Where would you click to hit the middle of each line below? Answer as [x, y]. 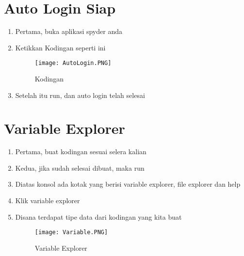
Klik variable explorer [48, 200]
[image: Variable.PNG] [71, 232]
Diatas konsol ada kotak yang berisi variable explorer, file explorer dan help [128, 184]
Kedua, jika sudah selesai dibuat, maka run [80, 168]
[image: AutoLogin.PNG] [73, 63]
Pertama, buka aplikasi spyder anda [69, 31]
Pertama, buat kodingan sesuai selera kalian [81, 152]
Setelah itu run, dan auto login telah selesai [80, 95]
